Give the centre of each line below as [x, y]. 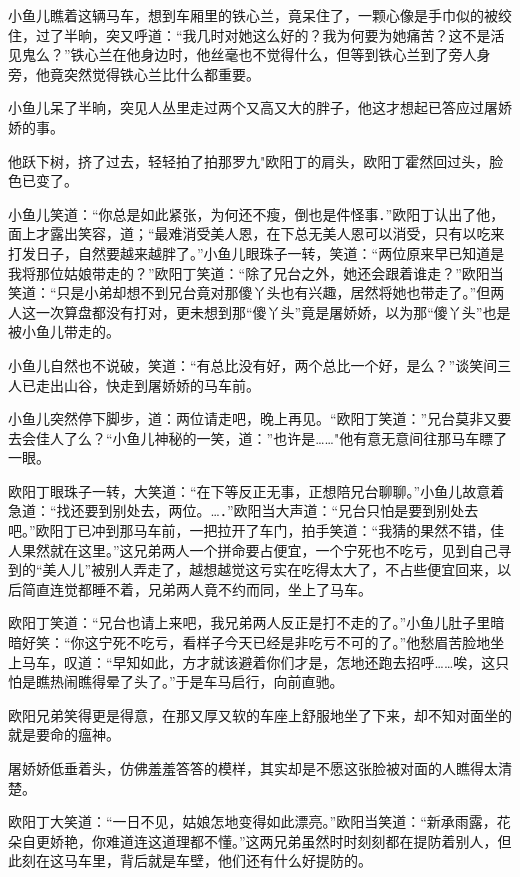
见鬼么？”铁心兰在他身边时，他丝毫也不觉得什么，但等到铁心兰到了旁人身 [249, 54]
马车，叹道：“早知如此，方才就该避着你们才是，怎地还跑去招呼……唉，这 [258, 661]
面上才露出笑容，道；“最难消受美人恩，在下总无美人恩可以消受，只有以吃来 [256, 233]
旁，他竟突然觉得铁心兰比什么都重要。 [134, 73]
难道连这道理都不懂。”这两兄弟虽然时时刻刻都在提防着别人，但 [308, 840]
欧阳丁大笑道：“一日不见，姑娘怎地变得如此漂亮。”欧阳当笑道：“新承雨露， [252, 821]
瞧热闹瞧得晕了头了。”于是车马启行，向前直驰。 [189, 681]
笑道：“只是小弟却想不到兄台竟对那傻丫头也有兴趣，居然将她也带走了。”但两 [256, 292]
